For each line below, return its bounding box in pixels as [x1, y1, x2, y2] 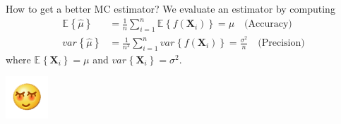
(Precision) [258, 38, 305, 49]
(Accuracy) [244, 19, 292, 30]
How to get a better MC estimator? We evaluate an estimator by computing [6, 1, 335, 15]
